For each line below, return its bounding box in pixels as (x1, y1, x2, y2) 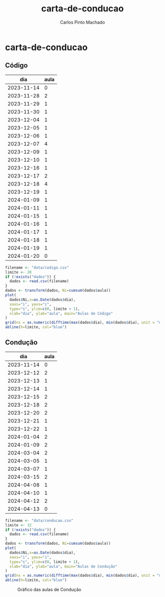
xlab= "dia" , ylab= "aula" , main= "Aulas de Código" (9, 311, 113, 316)
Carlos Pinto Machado (60, 19, 105, 25)
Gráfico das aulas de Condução (17, 587, 82, 593)
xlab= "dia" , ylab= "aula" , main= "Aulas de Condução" (9, 564, 118, 569)
